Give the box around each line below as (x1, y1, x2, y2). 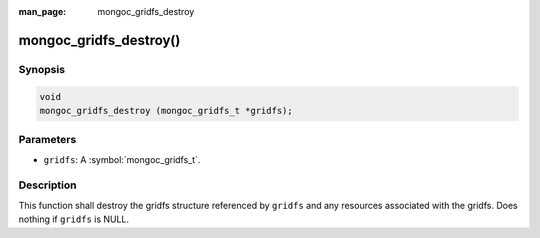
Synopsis (18, 62, 65, 76)
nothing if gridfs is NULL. (18, 213, 130, 225)
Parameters (18, 133, 77, 147)
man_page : (18, 6, 67, 17)
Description (18, 178, 77, 192)
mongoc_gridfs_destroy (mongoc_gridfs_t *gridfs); (39, 105, 294, 116)
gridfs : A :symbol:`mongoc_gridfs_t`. (43, 153, 201, 165)
